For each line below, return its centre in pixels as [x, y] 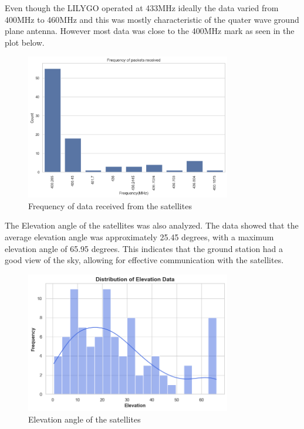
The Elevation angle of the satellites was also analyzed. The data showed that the [152, 225]
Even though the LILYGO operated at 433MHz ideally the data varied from [142, 8]
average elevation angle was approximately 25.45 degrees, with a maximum [139, 236]
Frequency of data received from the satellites [110, 205]
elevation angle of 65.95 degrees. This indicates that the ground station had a [144, 248]
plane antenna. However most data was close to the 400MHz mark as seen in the [150, 31]
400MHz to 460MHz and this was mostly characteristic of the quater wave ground [152, 19]
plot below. [25, 42]
